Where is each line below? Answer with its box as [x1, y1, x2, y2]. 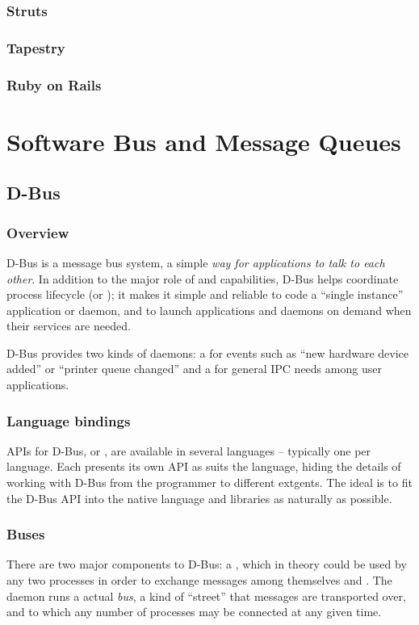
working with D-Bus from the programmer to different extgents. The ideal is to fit [6, 474, 413, 491]
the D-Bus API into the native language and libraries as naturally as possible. [6, 489, 392, 506]
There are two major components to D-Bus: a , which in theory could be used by [6, 556, 407, 573]
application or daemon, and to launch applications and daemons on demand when [6, 301, 412, 318]
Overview [6, 222, 69, 242]
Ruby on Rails [6, 74, 102, 94]
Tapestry [6, 37, 65, 57]
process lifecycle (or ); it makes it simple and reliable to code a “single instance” [6, 286, 404, 303]
